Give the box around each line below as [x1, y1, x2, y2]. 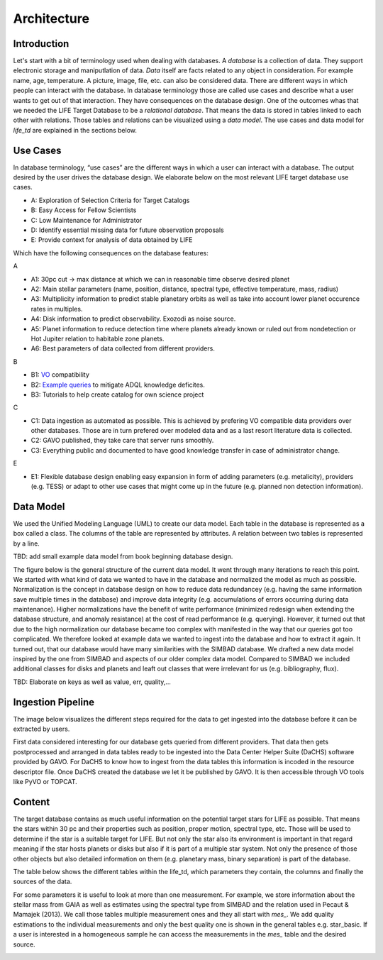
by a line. [13, 539, 40, 548]
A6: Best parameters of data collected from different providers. [30, 344, 216, 353]
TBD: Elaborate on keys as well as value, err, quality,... [13, 678, 172, 686]
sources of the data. [13, 877, 72, 886]
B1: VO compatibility [30, 370, 90, 379]
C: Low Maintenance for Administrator [30, 216, 143, 224]
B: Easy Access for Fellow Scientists [30, 206, 137, 214]
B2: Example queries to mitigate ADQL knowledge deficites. [30, 380, 206, 389]
